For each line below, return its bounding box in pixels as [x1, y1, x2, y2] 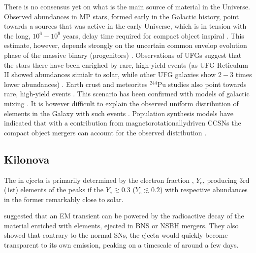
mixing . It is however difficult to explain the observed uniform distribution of [4, 98, 239, 108]
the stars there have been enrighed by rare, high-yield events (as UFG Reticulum [4, 59, 249, 70]
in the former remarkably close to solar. [4, 194, 124, 204]
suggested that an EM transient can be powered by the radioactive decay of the [4, 211, 244, 221]
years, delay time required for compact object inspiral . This [63, 30, 244, 41]
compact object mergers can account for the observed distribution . [4, 127, 207, 137]
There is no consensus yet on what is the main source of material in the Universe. [4, 1, 250, 11]
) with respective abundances [160, 184, 248, 195]
